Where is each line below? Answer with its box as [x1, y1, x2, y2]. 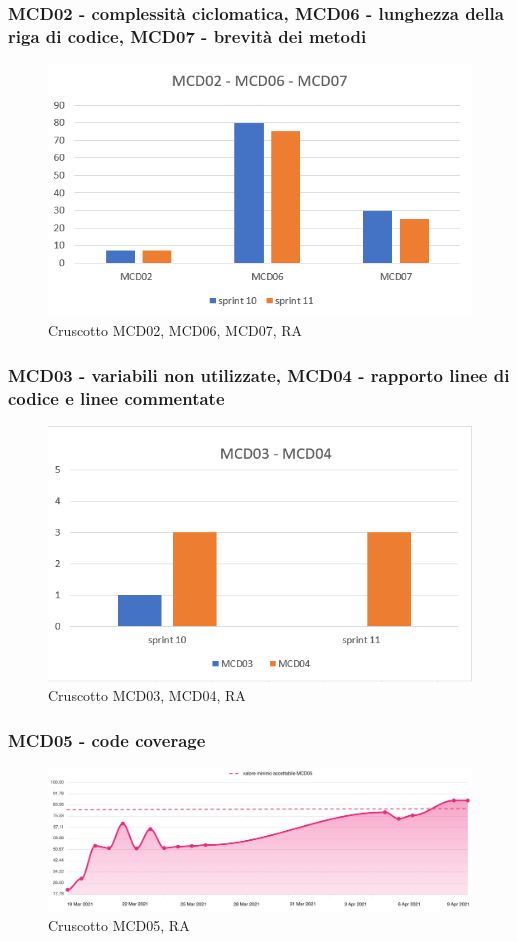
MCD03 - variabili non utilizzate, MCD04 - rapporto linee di [8, 363, 510, 387]
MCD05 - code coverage [8, 727, 206, 752]
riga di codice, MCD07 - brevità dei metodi [8, 23, 367, 48]
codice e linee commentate [8, 385, 225, 410]
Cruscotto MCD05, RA [48, 915, 190, 936]
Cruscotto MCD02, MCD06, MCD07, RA [48, 320, 303, 341]
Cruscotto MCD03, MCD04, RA [48, 685, 246, 706]
